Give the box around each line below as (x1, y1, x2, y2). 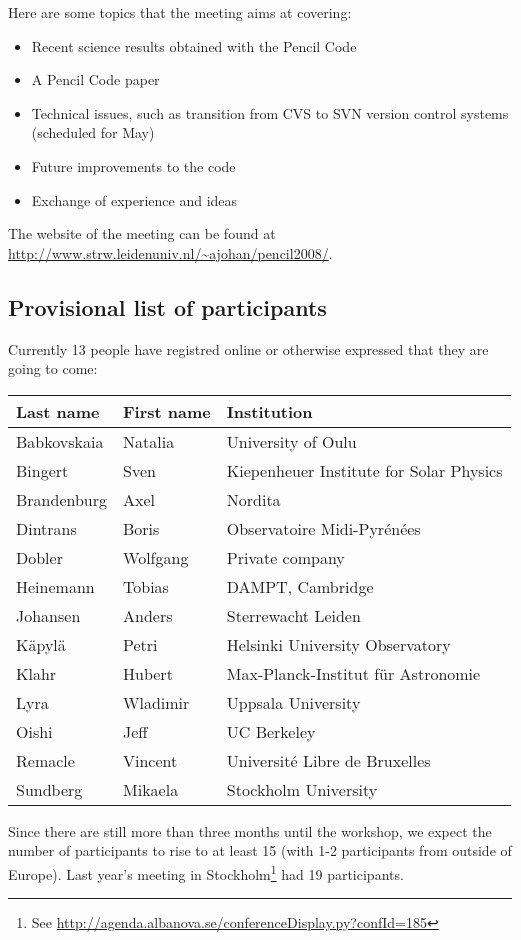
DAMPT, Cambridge (226, 574, 374, 598)
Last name (16, 399, 100, 423)
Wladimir (123, 690, 190, 714)
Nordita (226, 487, 281, 511)
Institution (226, 399, 313, 423)
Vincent (123, 748, 178, 772)
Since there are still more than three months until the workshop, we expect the (8, 820, 492, 841)
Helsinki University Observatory (226, 632, 451, 656)
